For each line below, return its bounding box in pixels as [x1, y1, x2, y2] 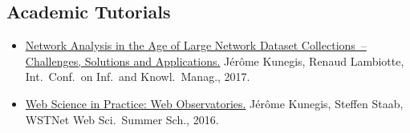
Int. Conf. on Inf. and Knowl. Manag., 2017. [25, 68, 250, 85]
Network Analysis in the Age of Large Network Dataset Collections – [25, 37, 367, 54]
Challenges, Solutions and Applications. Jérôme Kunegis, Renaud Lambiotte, [25, 52, 404, 69]
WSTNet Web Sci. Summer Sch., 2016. [25, 111, 219, 127]
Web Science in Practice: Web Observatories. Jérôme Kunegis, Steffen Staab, [25, 95, 404, 111]
